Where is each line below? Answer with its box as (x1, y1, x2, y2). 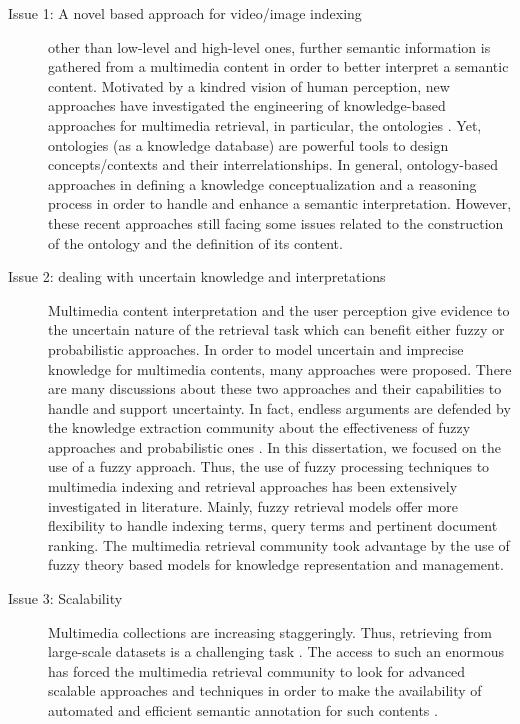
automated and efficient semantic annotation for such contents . (48, 700, 438, 720)
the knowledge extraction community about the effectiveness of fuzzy (48, 417, 471, 438)
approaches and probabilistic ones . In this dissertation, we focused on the (48, 436, 501, 457)
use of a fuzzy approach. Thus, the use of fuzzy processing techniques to (48, 456, 490, 477)
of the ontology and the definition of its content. (48, 232, 343, 253)
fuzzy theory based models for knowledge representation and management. (48, 554, 504, 575)
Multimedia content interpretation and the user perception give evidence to (48, 299, 510, 320)
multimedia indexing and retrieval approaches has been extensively (48, 476, 458, 497)
